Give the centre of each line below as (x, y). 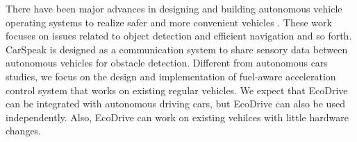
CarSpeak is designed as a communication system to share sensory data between (177, 49)
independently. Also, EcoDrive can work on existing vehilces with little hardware (177, 117)
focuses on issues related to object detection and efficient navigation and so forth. (179, 36)
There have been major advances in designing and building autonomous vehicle (174, 8)
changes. (24, 131)
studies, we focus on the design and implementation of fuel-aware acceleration (171, 76)
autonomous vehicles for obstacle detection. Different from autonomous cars (167, 63)
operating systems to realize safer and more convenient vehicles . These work (169, 22)
